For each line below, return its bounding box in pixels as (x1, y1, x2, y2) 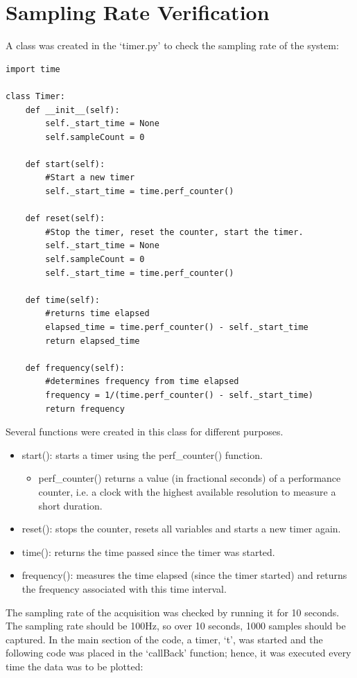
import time (6, 64, 60, 74)
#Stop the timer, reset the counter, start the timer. (45, 227, 304, 237)
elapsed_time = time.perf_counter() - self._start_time (45, 322, 308, 332)
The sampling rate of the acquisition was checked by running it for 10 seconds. (6, 605, 340, 619)
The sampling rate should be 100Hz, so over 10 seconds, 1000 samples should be (6, 618, 346, 633)
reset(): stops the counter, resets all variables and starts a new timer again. (21, 521, 341, 536)
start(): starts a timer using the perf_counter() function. (21, 447, 263, 462)
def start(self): (25, 159, 105, 169)
